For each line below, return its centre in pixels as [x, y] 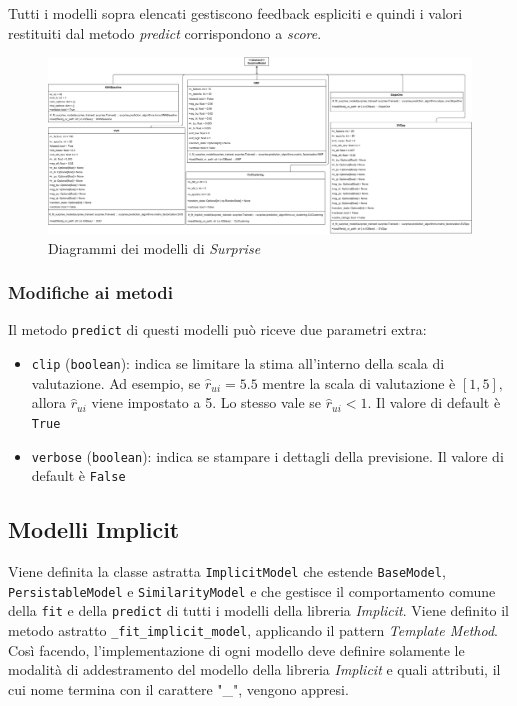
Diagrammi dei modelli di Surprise [154, 247]
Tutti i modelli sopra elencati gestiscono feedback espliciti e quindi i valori [235, 13]
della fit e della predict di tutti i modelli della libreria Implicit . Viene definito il [258, 610]
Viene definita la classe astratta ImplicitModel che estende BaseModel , [227, 571]
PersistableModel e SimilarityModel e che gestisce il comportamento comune [252, 590]
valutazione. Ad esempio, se [116, 382]
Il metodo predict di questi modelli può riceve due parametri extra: [217, 329]
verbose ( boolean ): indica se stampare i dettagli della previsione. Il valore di [267, 455]
